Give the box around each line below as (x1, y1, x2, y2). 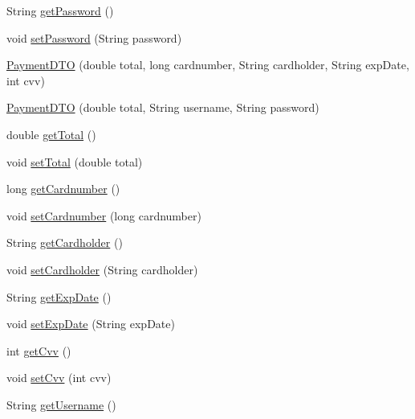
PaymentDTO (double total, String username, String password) (6, 99, 319, 116)
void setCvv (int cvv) (6, 369, 112, 386)
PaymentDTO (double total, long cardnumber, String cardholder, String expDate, (6, 56, 409, 73)
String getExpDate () (6, 288, 112, 305)
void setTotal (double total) (6, 153, 143, 170)
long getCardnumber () (6, 180, 120, 197)
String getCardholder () (6, 234, 123, 251)
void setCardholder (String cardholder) (6, 261, 198, 277)
